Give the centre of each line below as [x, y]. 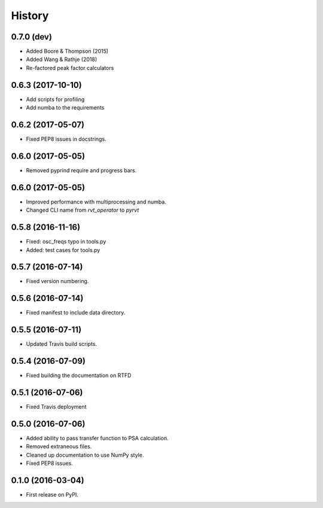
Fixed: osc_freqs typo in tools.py [66, 242]
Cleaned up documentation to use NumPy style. [85, 455]
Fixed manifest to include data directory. [76, 313]
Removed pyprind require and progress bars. [81, 170]
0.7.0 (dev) [31, 37]
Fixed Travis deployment [56, 407]
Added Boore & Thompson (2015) [67, 51]
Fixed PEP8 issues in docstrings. [66, 139]
